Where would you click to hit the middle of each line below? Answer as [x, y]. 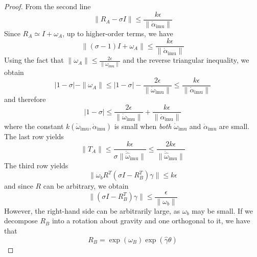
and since [19, 186]
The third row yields [36, 165]
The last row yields [34, 136]
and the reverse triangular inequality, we [186, 60]
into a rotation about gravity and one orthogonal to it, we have [151, 221]
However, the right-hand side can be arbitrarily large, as [92, 210]
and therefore [25, 99]
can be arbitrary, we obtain [86, 186]
